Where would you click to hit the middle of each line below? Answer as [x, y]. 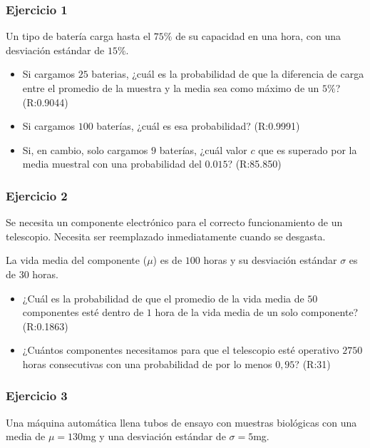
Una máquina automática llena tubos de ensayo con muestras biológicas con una [181, 422]
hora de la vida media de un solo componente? [257, 312]
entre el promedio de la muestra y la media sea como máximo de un [171, 88]
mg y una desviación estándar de [154, 436]
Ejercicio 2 [37, 195]
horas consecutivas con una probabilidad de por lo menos [147, 363]
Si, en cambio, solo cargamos [85, 149]
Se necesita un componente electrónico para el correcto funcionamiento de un [174, 222]
